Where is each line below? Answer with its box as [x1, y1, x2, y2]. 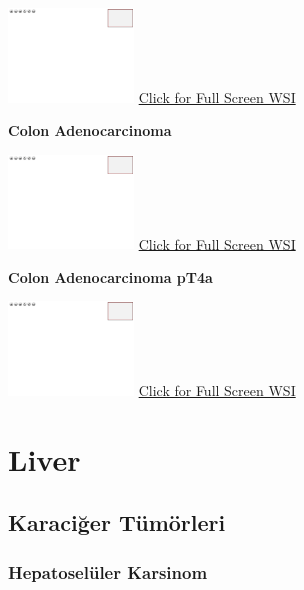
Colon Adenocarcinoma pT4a [8, 266, 213, 287]
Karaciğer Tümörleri [8, 507, 226, 538]
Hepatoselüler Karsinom [8, 559, 208, 584]
